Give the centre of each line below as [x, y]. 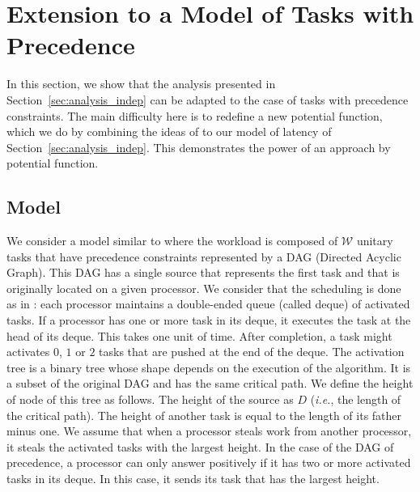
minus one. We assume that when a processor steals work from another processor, [209, 431]
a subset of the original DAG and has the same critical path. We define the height [210, 383]
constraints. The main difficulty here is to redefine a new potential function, [195, 115]
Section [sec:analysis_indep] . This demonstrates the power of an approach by [199, 147]
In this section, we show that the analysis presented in [141, 84]
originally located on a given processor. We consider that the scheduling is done [204, 288]
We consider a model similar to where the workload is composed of [172, 241]
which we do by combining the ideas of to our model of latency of [169, 131]
